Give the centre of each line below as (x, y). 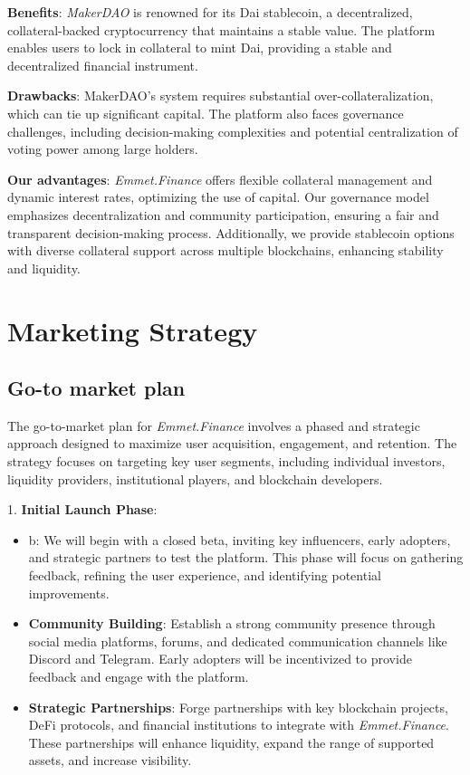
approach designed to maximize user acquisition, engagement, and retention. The (232, 443)
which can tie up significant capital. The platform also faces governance (206, 113)
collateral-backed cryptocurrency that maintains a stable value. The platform (221, 29)
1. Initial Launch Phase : (82, 509)
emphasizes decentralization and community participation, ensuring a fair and (223, 214)
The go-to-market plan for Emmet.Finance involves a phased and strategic (214, 425)
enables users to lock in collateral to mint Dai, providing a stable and (200, 48)
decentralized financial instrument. (103, 65)
